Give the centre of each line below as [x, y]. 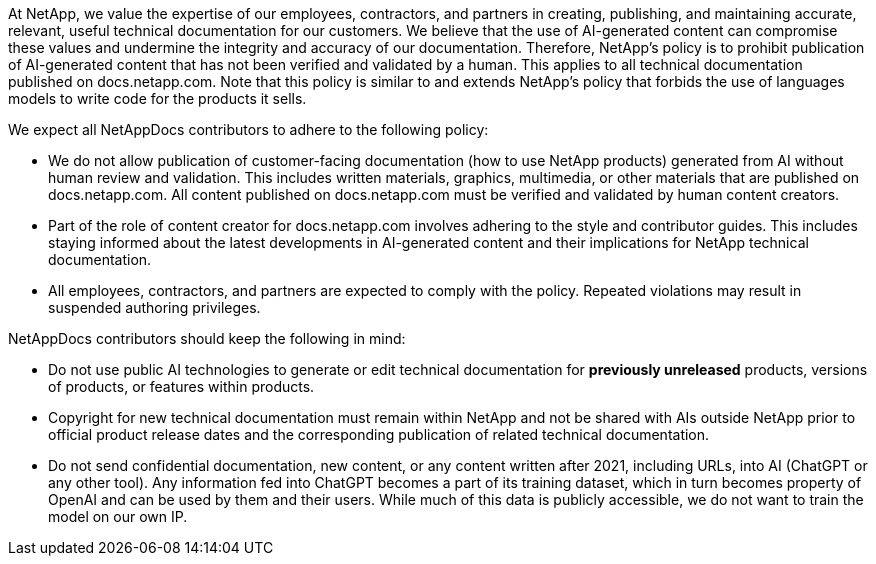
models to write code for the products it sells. [157, 98]
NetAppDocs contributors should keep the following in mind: [207, 338]
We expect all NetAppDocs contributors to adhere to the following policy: [248, 129]
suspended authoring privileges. [154, 307]
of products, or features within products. [181, 386]
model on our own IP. [118, 516]
